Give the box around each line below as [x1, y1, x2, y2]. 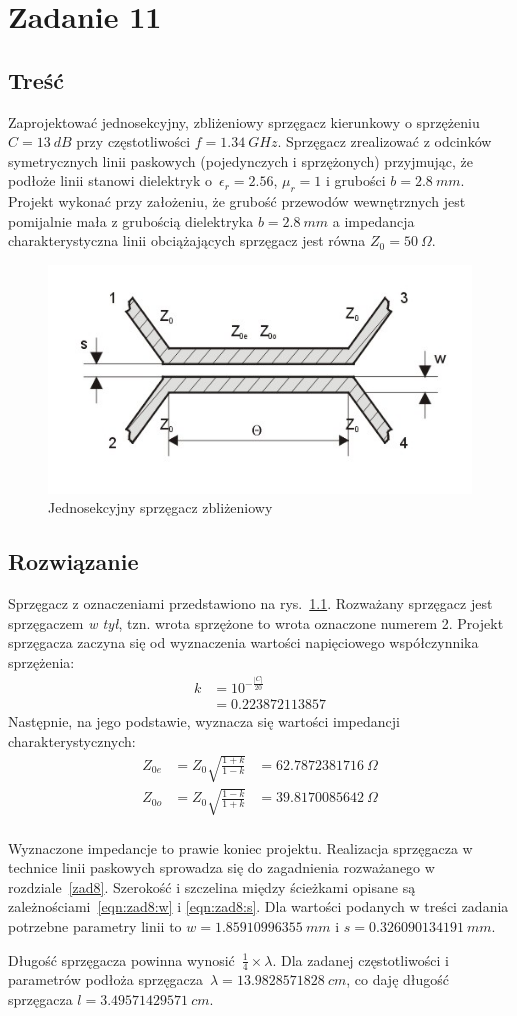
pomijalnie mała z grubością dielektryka [8, 210, 254, 231]
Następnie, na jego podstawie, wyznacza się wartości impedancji [8, 711, 400, 732]
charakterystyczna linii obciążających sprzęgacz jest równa [8, 230, 366, 251]
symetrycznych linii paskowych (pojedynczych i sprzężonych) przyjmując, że [8, 150, 474, 171]
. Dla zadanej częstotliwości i [272, 949, 449, 970]
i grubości [325, 170, 386, 191]
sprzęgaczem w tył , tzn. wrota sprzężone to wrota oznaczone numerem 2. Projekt [8, 612, 504, 633]
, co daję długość [346, 969, 450, 990]
